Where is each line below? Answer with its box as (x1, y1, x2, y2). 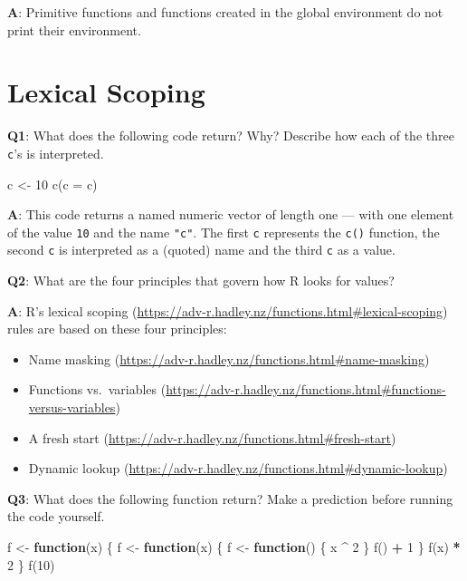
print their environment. (7, 20, 141, 39)
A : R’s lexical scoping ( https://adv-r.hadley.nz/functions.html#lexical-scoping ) (7, 301, 448, 320)
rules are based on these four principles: (7, 319, 227, 338)
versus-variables (28, 398, 116, 417)
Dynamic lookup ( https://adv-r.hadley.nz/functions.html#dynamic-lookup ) (28, 459, 448, 478)
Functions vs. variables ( (28, 380, 167, 399)
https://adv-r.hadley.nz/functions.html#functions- (166, 380, 446, 399)
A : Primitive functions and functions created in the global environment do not (7, 3, 443, 21)
